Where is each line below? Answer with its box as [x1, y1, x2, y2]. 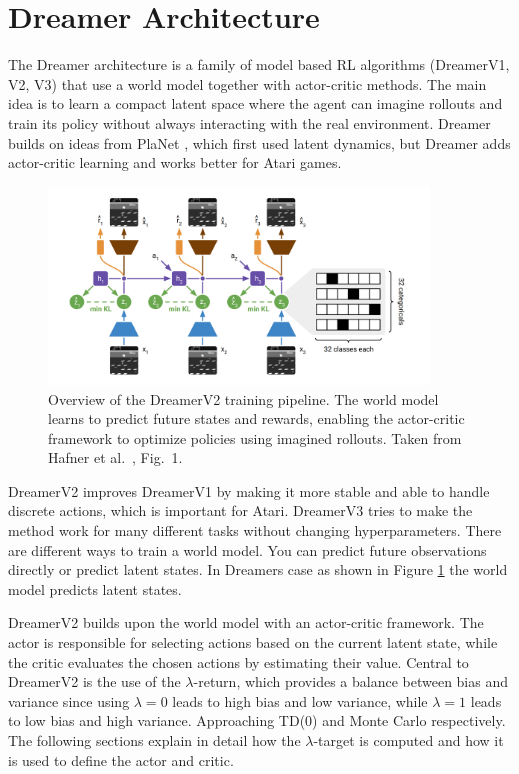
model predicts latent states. [8, 578, 182, 599]
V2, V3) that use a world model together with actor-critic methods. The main [8, 73, 487, 94]
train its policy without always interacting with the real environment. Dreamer [8, 112, 491, 133]
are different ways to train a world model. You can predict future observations [8, 539, 487, 560]
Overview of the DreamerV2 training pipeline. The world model [48, 388, 439, 409]
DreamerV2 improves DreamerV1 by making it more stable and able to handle [8, 480, 490, 501]
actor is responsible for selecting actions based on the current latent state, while [8, 632, 498, 653]
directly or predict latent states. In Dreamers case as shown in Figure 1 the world [8, 559, 508, 580]
